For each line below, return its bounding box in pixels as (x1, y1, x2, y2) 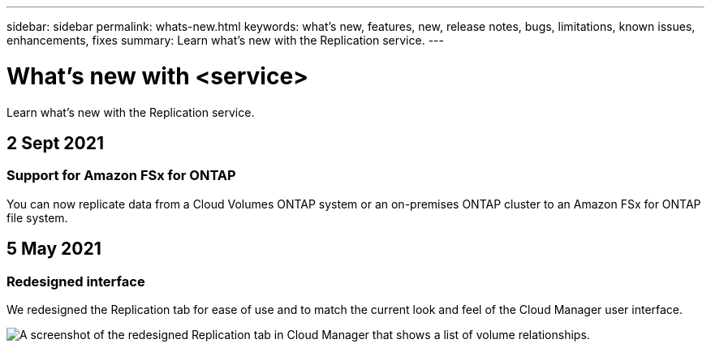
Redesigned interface (6, 273, 145, 290)
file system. (6, 210, 68, 225)
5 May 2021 (6, 238, 101, 260)
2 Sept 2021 (6, 132, 105, 153)
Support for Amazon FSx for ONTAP (6, 167, 236, 184)
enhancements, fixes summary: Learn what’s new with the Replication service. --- (6, 33, 444, 47)
